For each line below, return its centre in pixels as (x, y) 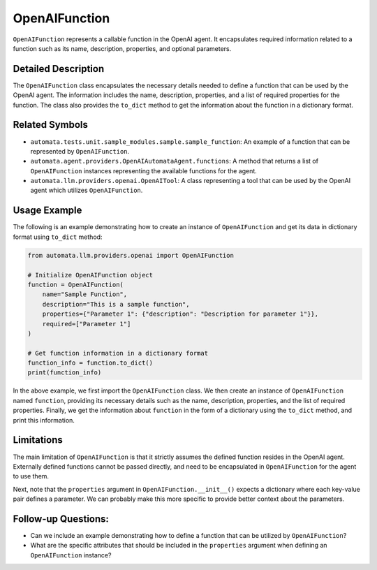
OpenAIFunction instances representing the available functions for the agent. (144, 170)
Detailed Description (59, 69)
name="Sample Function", (85, 294)
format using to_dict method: (58, 237)
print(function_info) (65, 373)
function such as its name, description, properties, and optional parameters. (122, 48)
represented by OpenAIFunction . (80, 151)
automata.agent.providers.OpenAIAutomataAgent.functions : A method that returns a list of (175, 161)
